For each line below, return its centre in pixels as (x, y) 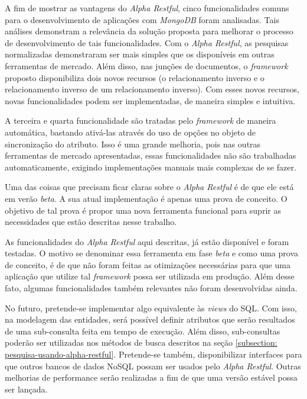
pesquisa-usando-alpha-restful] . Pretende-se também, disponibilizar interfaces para (153, 354)
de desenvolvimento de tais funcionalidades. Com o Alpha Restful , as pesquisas (147, 42)
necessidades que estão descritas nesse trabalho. (91, 222)
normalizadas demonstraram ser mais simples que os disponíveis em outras (140, 54)
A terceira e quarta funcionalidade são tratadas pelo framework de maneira (141, 120)
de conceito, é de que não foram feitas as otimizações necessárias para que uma (148, 264)
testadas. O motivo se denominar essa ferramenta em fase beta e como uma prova (151, 253)
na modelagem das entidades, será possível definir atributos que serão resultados (150, 319)
